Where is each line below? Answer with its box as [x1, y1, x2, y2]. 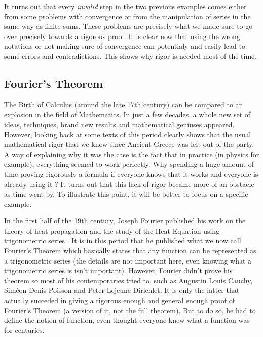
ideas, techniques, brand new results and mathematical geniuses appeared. [4, 119, 235, 129]
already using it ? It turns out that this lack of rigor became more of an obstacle [4, 178, 254, 189]
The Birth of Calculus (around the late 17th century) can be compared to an [4, 99, 243, 109]
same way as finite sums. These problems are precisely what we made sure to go [4, 21, 253, 31]
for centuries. [4, 324, 45, 335]
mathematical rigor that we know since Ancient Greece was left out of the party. [4, 139, 254, 149]
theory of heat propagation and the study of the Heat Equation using [4, 225, 220, 236]
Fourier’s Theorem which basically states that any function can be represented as [4, 245, 256, 256]
